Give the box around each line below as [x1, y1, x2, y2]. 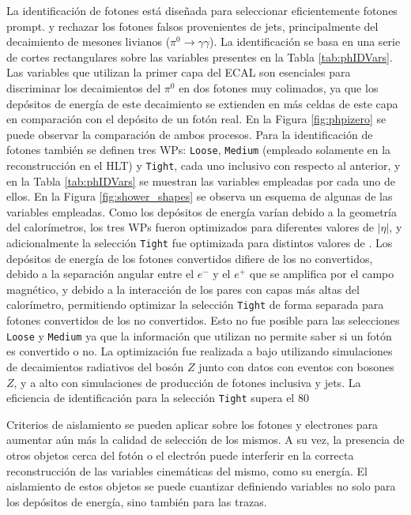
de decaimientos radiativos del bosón [6, 358, 184, 374]
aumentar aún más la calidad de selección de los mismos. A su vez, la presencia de [6, 431, 405, 448]
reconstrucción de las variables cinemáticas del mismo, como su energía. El [6, 462, 368, 479]
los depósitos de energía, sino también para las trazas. [6, 493, 267, 509]
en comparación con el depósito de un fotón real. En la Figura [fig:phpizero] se [6, 111, 386, 127]
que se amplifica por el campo [249, 265, 394, 282]
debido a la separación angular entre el [6, 265, 194, 282]
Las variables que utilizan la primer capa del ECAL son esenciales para [6, 64, 351, 81]
